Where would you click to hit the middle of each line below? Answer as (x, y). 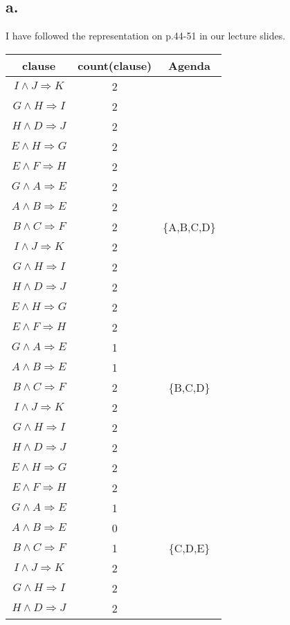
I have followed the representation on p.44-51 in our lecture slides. (146, 36)
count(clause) (115, 65)
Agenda (189, 65)
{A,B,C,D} (189, 226)
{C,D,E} (189, 547)
